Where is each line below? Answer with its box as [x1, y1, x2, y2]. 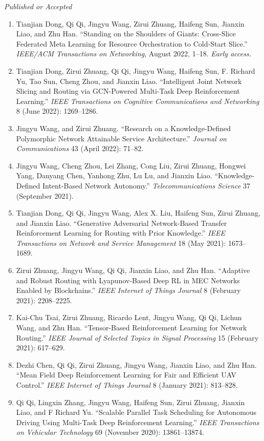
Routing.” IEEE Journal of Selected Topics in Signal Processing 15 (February [16, 332, 259, 343]
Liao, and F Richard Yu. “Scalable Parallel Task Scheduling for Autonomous [16, 407, 257, 417]
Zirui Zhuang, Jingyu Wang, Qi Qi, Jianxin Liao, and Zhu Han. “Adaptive [16, 265, 250, 276]
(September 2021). [16, 190, 74, 201]
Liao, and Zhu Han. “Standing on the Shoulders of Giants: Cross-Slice [16, 28, 236, 39]
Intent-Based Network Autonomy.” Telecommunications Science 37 [42, 180, 251, 191]
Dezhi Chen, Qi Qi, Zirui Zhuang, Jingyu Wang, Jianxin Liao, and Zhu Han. [16, 359, 257, 370]
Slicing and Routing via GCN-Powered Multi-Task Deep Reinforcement [16, 86, 240, 96]
